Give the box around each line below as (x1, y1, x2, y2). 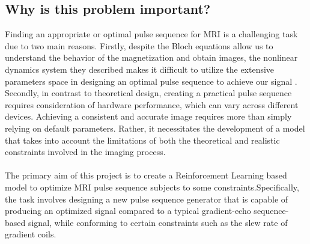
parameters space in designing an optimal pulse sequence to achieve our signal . (5, 75, 297, 87)
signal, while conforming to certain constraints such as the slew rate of (28, 216, 288, 228)
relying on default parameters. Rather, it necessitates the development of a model (5, 121, 305, 134)
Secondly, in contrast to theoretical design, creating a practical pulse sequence (5, 87, 292, 99)
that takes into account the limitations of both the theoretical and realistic (5, 133, 280, 146)
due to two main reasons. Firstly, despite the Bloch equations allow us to (5, 39, 273, 52)
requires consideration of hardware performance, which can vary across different (5, 98, 299, 111)
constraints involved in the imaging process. (5, 145, 166, 158)
